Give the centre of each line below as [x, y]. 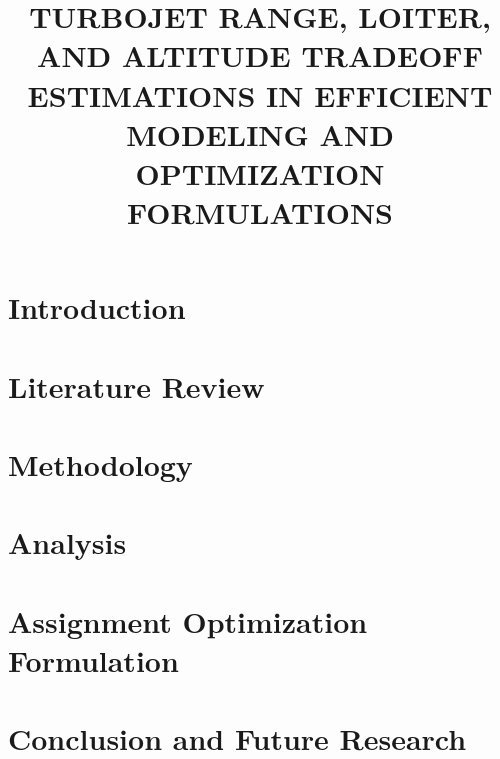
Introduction [97, 307]
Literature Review [136, 385]
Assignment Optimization [188, 620]
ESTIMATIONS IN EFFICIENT [260, 94]
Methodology [100, 464]
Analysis [67, 542]
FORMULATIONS [259, 212]
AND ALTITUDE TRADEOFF [260, 55]
